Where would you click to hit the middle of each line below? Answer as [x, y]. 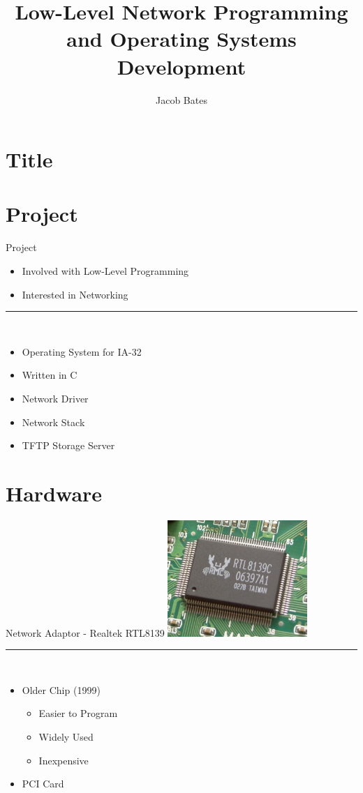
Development [181, 66]
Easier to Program [78, 713]
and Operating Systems [181, 39]
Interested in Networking [75, 294]
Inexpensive [64, 760]
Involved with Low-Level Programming [105, 271]
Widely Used [66, 736]
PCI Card [43, 784]
